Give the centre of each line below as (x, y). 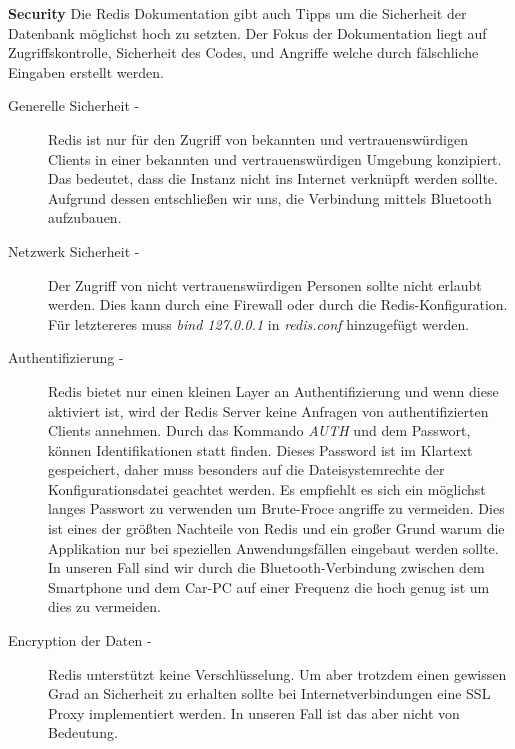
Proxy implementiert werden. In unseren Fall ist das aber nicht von (254, 712)
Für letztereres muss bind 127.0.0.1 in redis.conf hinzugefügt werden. (259, 323)
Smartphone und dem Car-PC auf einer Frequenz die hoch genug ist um (269, 586)
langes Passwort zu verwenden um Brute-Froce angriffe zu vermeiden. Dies (276, 508)
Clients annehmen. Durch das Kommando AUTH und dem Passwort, (259, 430)
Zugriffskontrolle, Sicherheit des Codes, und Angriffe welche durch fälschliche (243, 52)
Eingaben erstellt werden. (86, 71)
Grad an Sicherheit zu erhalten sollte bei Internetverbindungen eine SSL (269, 693)
